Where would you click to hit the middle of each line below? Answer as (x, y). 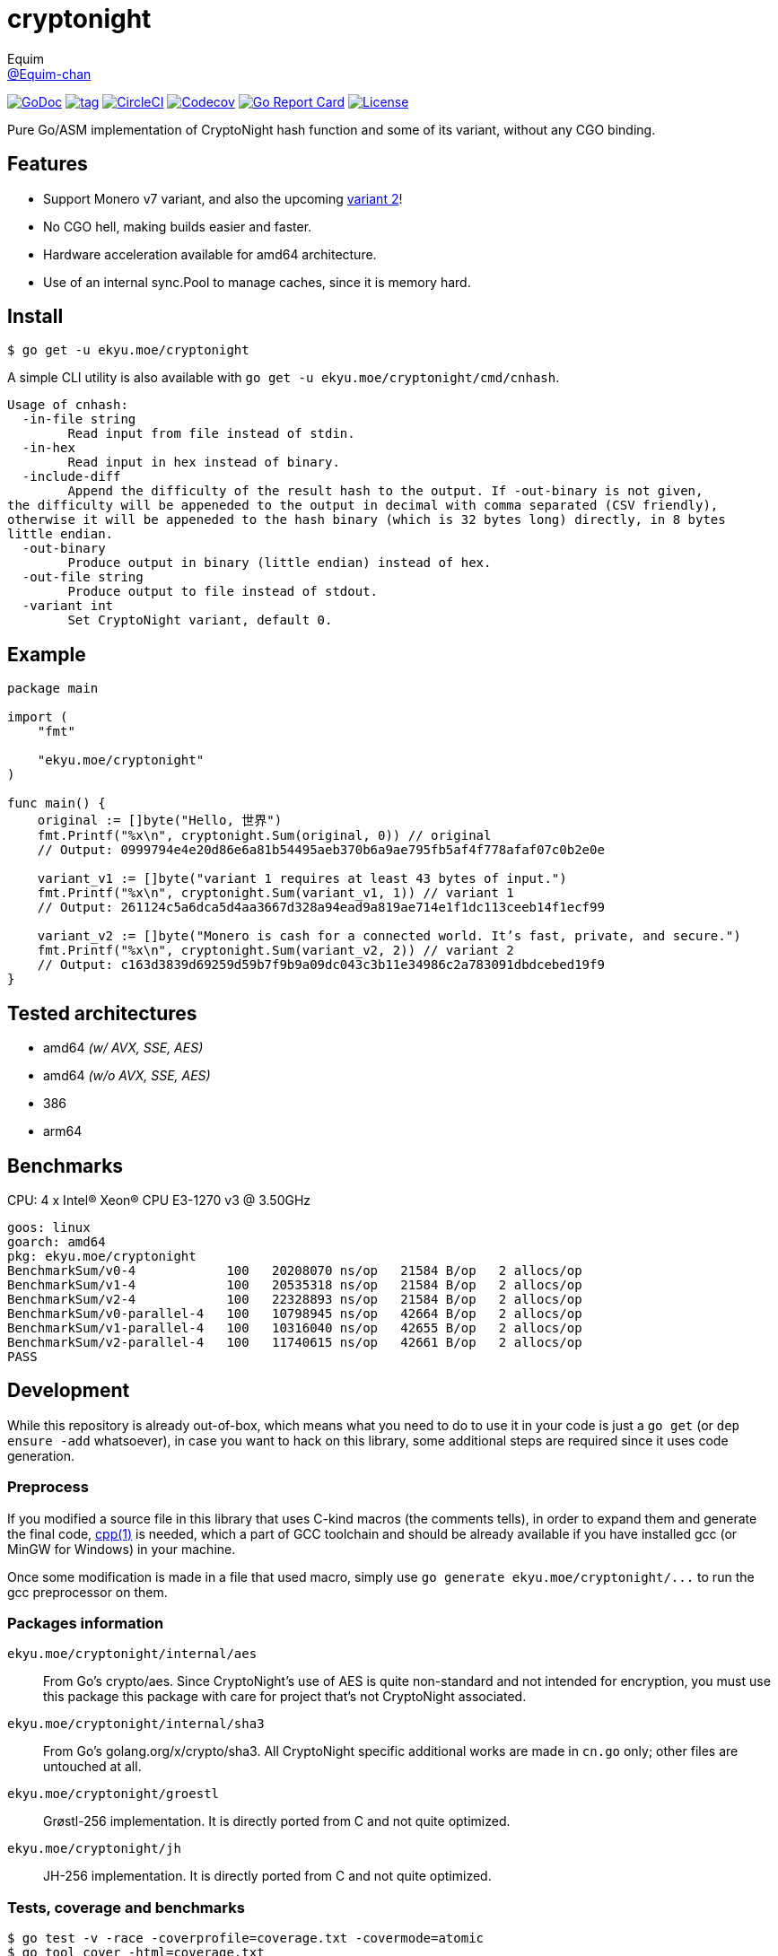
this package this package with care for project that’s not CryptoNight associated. (285, 1697)
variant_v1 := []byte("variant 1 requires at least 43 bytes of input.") (302, 879)
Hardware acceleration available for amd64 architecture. (210, 254)
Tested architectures (102, 1013)
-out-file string (83, 577)
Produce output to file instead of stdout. (223, 592)
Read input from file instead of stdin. (211, 434)
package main (53, 689)
